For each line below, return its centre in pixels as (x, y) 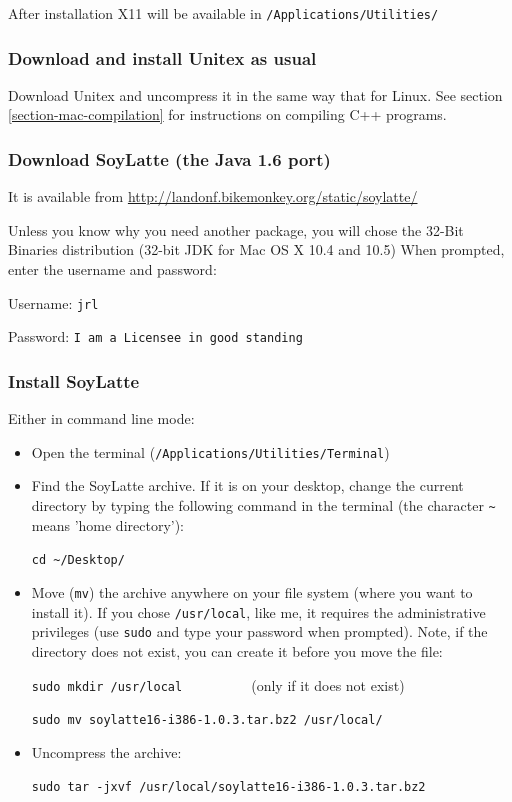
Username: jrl (53, 302)
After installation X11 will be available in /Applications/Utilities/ (223, 13)
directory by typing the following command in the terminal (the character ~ (263, 505)
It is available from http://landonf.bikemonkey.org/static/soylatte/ (213, 196)
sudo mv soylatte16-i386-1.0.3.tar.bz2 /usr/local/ (207, 720)
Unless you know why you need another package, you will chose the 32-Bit (236, 229)
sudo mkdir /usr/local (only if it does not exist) (218, 684)
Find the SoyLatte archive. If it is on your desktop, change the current (247, 485)
